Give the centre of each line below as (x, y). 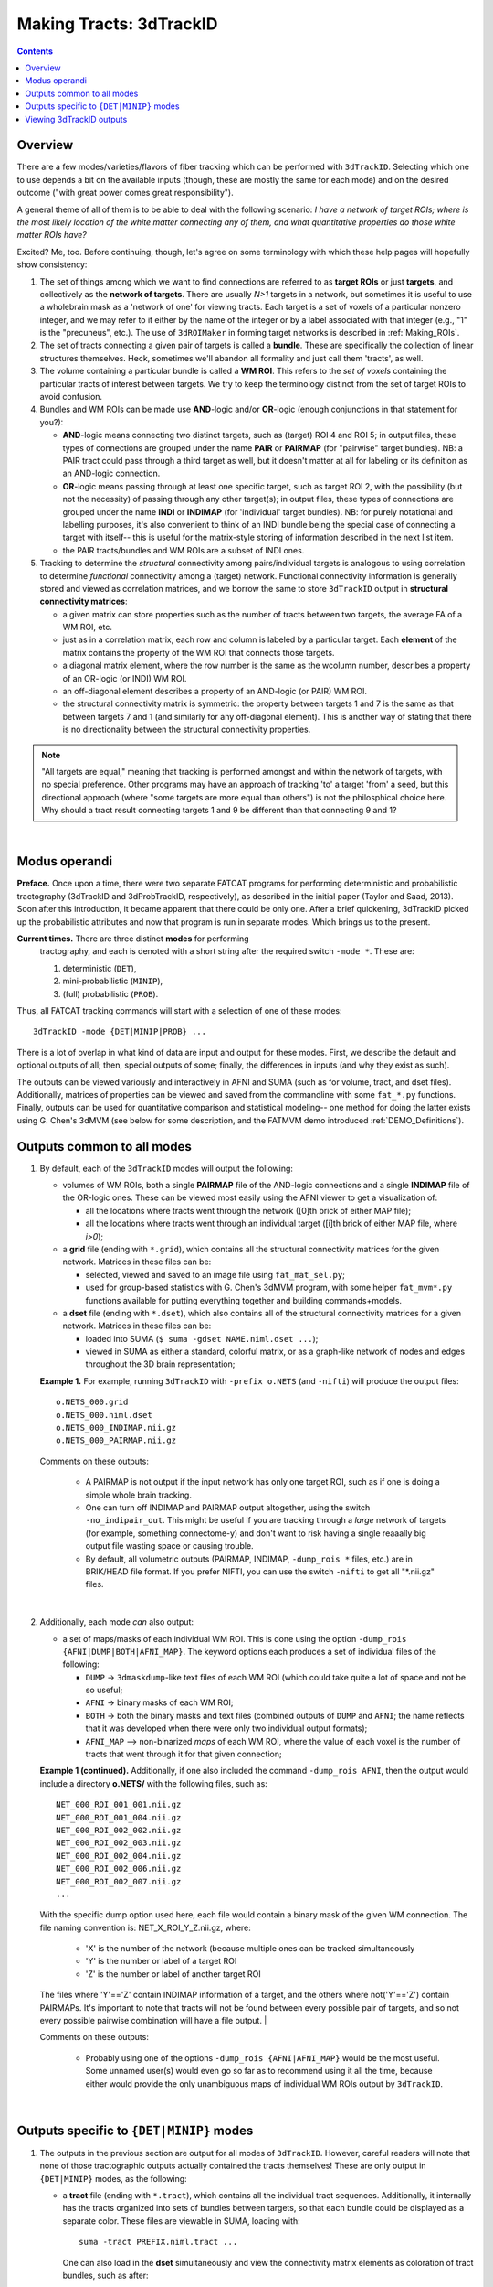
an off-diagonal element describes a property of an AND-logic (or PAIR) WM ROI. (215, 692)
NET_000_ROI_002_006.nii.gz (119, 1869)
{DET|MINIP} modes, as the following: (113, 2178)
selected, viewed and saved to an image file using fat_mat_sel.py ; (215, 1274)
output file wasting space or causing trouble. (170, 1546)
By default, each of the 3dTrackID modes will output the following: (167, 1168)
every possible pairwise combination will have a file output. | (153, 2021)
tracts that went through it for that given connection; (184, 1754)
